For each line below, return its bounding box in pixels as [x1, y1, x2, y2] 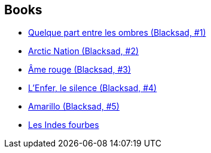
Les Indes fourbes [28, 120, 99, 130]
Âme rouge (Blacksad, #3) [28, 64, 132, 75]
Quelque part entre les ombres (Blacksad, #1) [28, 27, 206, 38]
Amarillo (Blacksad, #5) [28, 101, 120, 112]
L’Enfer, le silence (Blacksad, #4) [28, 83, 157, 93]
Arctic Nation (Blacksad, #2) [28, 46, 139, 57]
